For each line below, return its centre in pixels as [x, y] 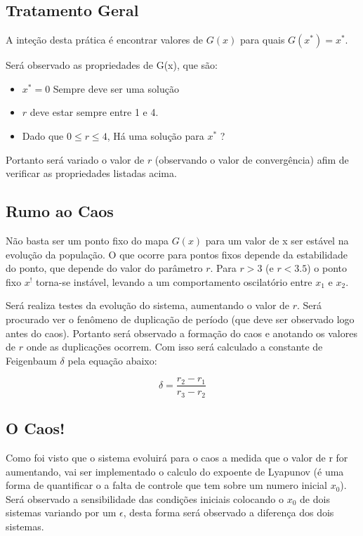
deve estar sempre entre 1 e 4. [94, 112]
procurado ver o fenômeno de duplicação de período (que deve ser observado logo [180, 319]
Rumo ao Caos [60, 211]
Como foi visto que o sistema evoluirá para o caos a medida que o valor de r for [177, 458]
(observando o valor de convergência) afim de [252, 159]
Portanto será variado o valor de [75, 159]
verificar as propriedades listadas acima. [91, 173]
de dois [315, 498]
